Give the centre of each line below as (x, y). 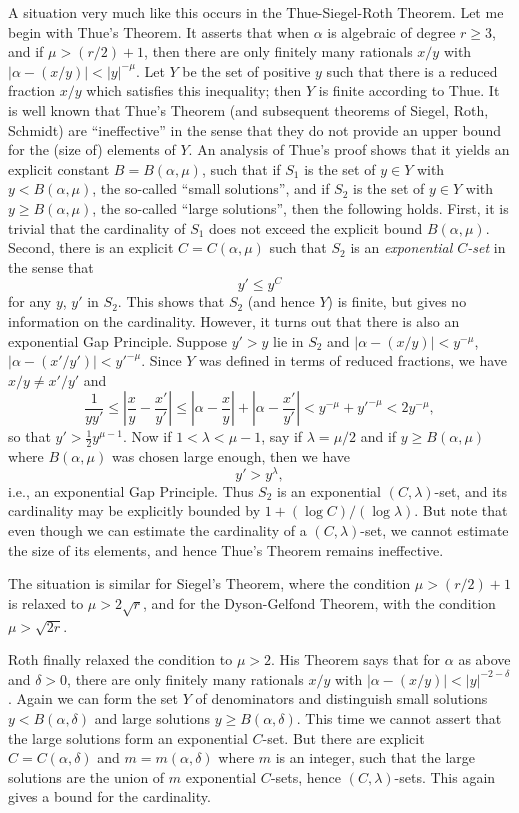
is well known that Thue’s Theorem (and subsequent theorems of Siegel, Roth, (248, 109)
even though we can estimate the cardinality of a (157, 530)
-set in (486, 247)
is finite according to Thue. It (409, 90)
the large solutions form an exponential (128, 737)
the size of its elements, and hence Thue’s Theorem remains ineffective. (226, 549)
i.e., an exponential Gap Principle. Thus (131, 490)
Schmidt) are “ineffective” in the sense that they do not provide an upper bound (255, 129)
